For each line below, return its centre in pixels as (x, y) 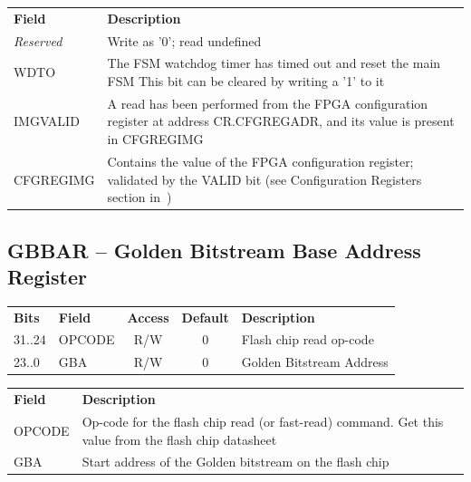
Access (148, 317)
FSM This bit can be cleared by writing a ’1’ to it (246, 81)
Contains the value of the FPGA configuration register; (260, 161)
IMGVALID (47, 121)
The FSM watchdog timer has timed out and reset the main (274, 63)
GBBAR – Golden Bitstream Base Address (214, 250)
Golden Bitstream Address (315, 362)
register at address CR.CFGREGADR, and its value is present (281, 121)
